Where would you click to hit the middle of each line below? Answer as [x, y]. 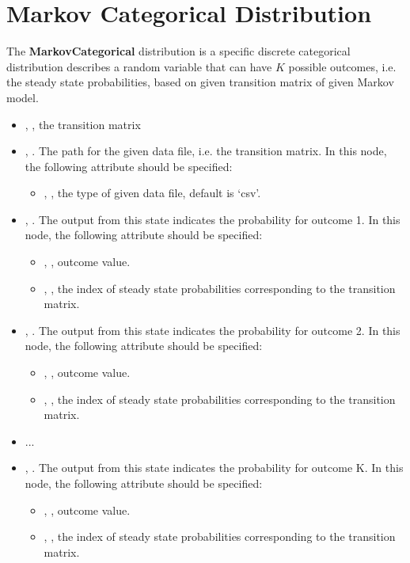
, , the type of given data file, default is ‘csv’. [152, 193]
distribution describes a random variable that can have [139, 66]
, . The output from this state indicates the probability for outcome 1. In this [213, 219]
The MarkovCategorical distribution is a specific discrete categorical [178, 51]
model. [23, 97]
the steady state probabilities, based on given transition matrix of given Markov [200, 82]
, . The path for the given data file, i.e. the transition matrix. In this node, [206, 151]
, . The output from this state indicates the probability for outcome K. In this [214, 468]
